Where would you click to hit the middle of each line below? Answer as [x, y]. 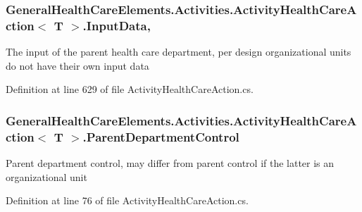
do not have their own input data [77, 65]
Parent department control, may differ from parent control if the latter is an [170, 163]
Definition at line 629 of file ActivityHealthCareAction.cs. [130, 89]
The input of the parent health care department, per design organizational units [179, 52]
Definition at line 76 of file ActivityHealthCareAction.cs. [127, 200]
